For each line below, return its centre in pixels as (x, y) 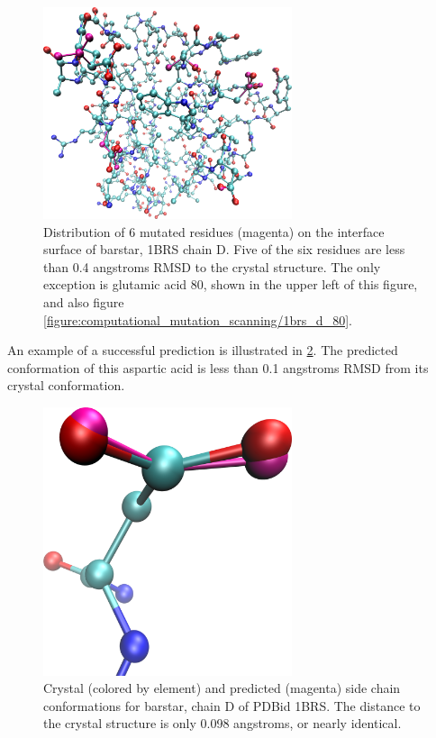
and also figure (84, 301)
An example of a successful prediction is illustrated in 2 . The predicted (203, 350)
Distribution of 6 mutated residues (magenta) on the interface (214, 231)
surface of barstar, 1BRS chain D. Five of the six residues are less (224, 249)
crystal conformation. (66, 385)
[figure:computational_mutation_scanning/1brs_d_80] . (198, 319)
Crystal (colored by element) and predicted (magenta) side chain (222, 688)
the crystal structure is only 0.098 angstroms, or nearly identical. (223, 723)
